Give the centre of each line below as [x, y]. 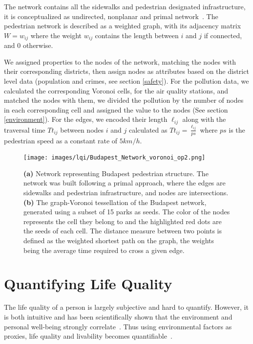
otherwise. [38, 45]
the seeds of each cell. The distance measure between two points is [123, 231]
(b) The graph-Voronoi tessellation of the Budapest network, [115, 202]
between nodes [82, 129]
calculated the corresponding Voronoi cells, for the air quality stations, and [116, 90]
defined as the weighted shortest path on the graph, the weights [119, 241]
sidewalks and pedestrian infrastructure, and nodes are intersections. [126, 193]
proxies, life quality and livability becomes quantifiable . [88, 336]
